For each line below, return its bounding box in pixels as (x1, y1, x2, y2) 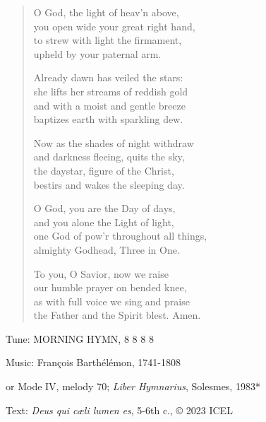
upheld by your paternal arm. (33, 46, 162, 61)
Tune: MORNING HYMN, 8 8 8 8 (6, 331, 154, 346)
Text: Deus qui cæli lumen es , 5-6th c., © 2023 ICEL (6, 402, 233, 417)
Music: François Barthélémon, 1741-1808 (6, 355, 181, 370)
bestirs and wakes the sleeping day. (33, 177, 185, 192)
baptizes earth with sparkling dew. (33, 112, 183, 127)
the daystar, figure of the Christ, (33, 163, 174, 177)
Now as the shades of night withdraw (33, 135, 194, 150)
